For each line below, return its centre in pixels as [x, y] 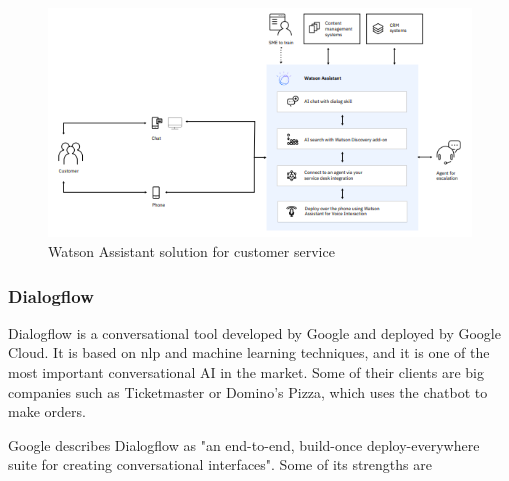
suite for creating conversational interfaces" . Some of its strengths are [220, 464]
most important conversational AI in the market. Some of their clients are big [246, 372]
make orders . [47, 411]
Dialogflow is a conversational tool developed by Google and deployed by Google [254, 332]
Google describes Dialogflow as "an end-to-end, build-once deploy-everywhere [244, 444]
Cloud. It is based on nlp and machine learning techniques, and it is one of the [249, 352]
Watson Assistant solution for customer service [191, 251]
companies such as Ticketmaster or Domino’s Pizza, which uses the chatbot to [248, 391]
